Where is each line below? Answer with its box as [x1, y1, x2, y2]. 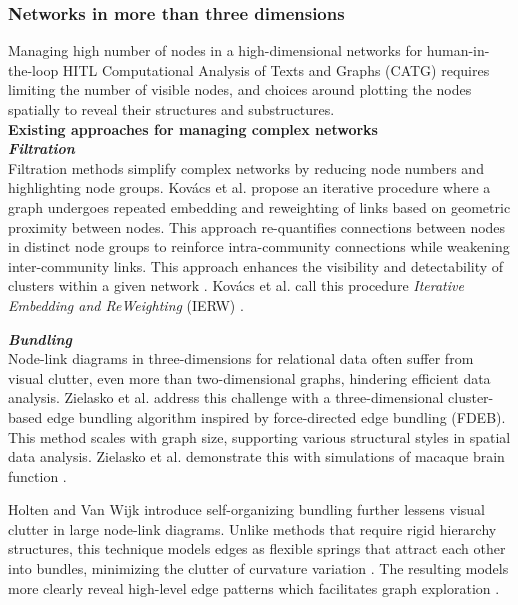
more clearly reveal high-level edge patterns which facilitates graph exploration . [8, 577, 500, 598]
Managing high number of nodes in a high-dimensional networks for [8, 40, 423, 61]
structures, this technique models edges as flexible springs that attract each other [8, 538, 506, 559]
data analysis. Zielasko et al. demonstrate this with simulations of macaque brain [8, 446, 505, 467]
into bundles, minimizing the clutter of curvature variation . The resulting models [8, 558, 509, 579]
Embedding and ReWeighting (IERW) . [8, 294, 244, 315]
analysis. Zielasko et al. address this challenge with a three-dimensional [8, 387, 444, 408]
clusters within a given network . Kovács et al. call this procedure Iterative [8, 275, 464, 296]
